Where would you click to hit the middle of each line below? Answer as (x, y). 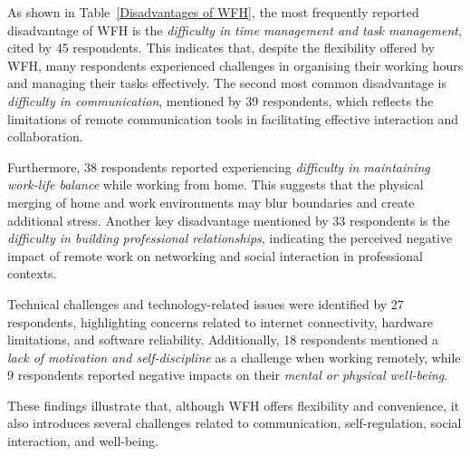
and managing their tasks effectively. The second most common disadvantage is (227, 83)
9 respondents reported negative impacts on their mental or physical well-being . (228, 375)
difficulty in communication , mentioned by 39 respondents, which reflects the (221, 100)
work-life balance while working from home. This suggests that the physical (216, 184)
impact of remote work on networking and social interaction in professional (215, 255)
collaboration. (45, 136)
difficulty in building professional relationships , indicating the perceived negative (230, 238)
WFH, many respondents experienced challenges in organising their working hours (235, 65)
